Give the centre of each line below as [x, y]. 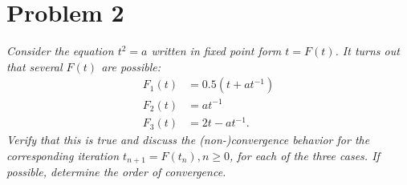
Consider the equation [60, 51]
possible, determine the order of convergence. [116, 172]
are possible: [131, 66]
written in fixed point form [216, 51]
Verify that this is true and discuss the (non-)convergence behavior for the [188, 140]
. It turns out [367, 51]
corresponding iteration [63, 155]
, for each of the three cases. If [304, 155]
